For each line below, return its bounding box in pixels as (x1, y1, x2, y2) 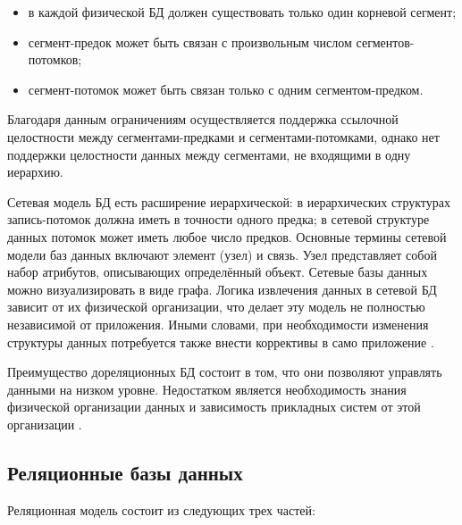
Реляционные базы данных (7, 458, 243, 486)
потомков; (28, 50, 82, 69)
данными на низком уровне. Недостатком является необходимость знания (7, 379, 407, 398)
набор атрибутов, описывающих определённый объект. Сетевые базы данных (7, 262, 428, 281)
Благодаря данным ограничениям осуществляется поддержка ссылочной (7, 110, 399, 129)
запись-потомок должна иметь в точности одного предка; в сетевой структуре (7, 210, 430, 229)
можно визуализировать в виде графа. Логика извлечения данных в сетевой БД (7, 279, 437, 298)
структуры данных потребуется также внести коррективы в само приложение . (7, 332, 434, 351)
